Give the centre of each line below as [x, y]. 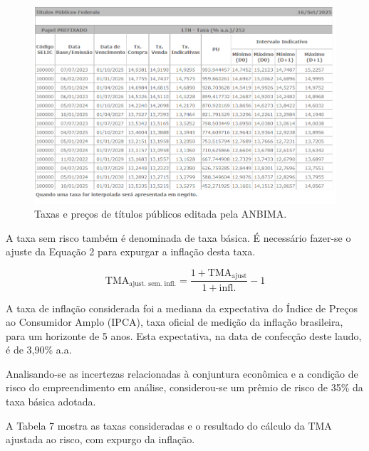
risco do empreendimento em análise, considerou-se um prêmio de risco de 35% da [184, 387]
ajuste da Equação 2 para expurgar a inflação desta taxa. [131, 251]
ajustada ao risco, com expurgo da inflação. [100, 439]
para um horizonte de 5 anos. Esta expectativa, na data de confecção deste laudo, [184, 335]
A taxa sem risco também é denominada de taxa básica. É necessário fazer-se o [178, 237]
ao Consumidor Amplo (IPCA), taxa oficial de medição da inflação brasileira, [175, 322]
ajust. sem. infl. [153, 284]
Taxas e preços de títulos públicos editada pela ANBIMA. [161, 214]
